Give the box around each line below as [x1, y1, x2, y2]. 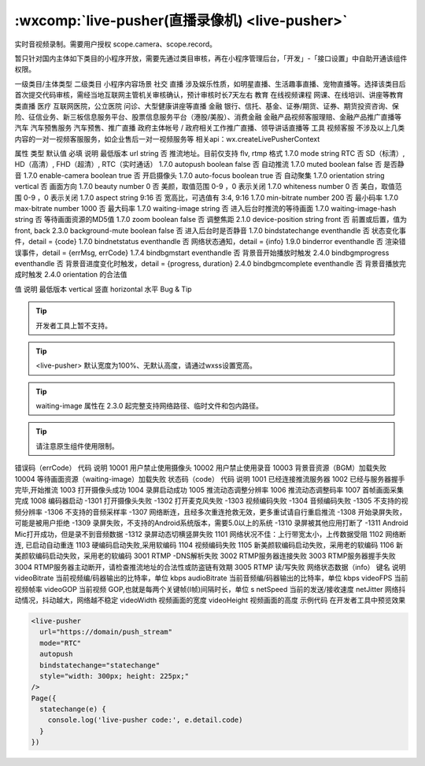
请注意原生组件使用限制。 [35, 441, 119, 450]
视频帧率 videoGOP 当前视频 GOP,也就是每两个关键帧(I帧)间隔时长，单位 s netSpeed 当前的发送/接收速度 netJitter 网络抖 [14, 584, 406, 594]
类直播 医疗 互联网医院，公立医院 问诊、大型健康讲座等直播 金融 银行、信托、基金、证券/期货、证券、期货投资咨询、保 [14, 101, 399, 110]
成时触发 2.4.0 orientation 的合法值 [14, 270, 128, 279]
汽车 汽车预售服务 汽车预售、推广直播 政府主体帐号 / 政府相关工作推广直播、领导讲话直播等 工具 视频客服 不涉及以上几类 [14, 123, 405, 133]
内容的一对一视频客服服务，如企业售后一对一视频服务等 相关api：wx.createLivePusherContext [14, 134, 320, 143]
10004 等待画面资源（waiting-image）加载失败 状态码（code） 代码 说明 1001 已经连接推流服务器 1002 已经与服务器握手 [14, 474, 405, 483]
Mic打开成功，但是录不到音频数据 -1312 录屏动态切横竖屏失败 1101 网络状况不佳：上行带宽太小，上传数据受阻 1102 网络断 [14, 529, 407, 538]
